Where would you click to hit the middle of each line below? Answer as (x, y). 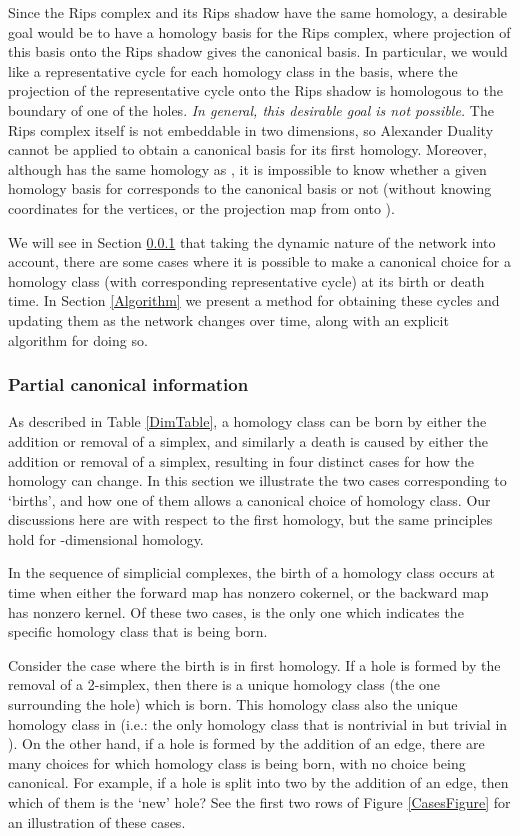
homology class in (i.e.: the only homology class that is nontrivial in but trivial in (258, 723)
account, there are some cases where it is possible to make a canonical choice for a (259, 261)
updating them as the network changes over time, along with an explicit (228, 319)
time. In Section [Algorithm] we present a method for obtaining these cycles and (254, 300)
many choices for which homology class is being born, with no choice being (237, 762)
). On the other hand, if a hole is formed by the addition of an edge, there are (246, 743)
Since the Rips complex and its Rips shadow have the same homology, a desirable (258, 12)
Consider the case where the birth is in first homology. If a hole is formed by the (254, 664)
